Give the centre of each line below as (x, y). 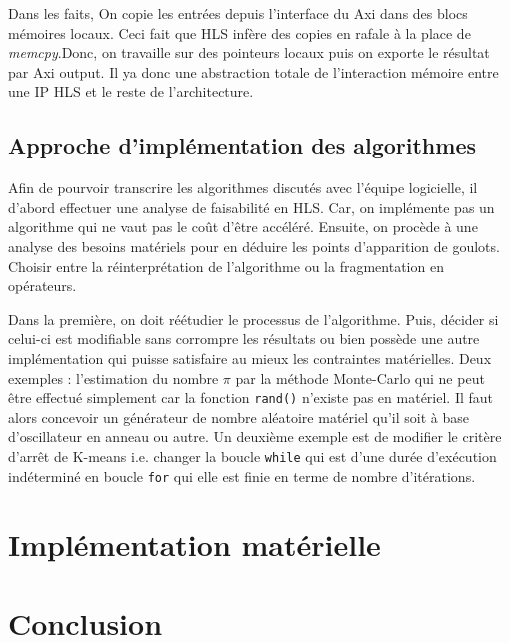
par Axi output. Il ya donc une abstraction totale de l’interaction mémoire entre (253, 71)
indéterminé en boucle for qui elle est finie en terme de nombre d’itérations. (242, 475)
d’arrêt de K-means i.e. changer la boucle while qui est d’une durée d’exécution (252, 455)
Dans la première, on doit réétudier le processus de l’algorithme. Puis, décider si (253, 318)
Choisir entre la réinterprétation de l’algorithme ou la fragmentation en (226, 265)
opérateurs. (42, 285)
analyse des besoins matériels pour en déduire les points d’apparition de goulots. (254, 245)
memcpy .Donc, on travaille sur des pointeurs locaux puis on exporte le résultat (249, 52)
